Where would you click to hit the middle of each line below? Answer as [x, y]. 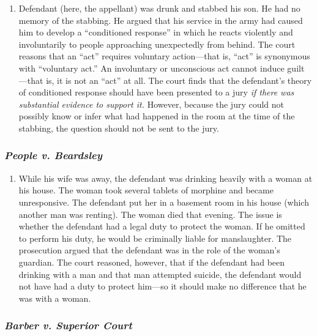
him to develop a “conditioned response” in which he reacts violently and [156, 32]
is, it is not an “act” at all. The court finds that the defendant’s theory [179, 80]
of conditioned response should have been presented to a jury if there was [156, 92]
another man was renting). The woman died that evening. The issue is [150, 214]
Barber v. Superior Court [68, 325]
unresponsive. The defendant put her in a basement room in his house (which [164, 202]
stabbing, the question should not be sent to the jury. [119, 128]
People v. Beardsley [53, 155]
